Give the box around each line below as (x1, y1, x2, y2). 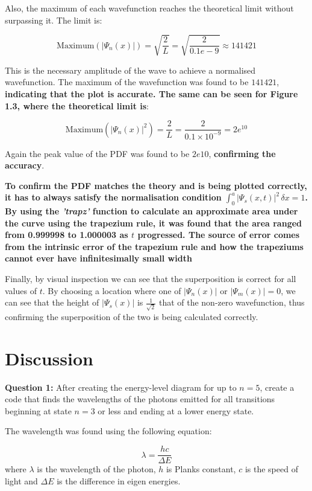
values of (5, 284, 37, 297)
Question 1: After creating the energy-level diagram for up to (5, 380, 237, 393)
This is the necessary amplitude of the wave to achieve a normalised (5, 63, 256, 76)
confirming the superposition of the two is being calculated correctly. (5, 310, 258, 323)
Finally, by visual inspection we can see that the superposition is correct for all (5, 272, 296, 285)
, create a (260, 380, 295, 393)
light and (5, 474, 38, 487)
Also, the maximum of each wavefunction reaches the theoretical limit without (5, 2, 294, 14)
